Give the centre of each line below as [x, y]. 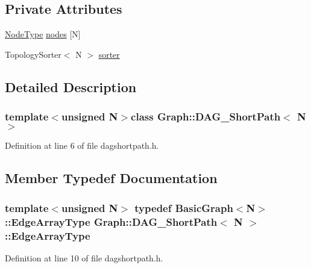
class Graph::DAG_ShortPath [206, 117]
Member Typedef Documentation [111, 178]
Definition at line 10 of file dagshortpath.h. [84, 257]
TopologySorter [33, 54]
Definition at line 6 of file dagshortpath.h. [82, 145]
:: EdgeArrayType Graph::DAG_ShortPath [111, 221]
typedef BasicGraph [184, 207]
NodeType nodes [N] [43, 34]
